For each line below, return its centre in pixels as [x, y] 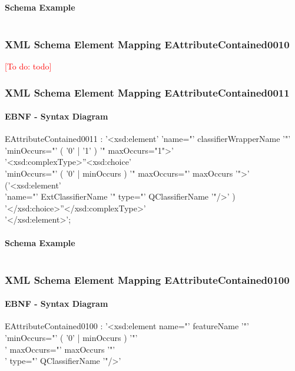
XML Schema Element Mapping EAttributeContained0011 [147, 92]
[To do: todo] [28, 66]
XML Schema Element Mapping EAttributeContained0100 [147, 279]
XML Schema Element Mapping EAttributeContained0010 [147, 44]
